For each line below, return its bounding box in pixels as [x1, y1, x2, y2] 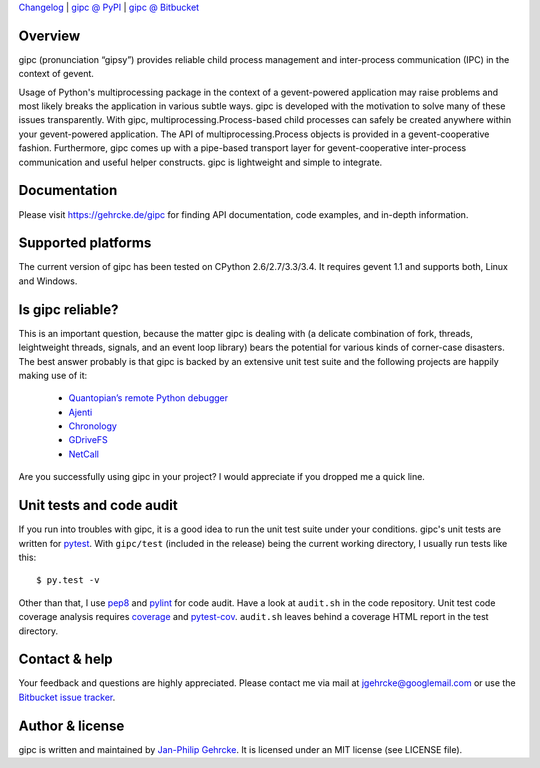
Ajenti [68, 406, 93, 418]
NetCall [68, 448, 100, 460]
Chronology [68, 420, 117, 432]
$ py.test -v [36, 575, 100, 586]
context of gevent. [18, 68, 95, 80]
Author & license [18, 717, 125, 734]
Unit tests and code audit [18, 497, 179, 514]
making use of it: [18, 369, 88, 381]
